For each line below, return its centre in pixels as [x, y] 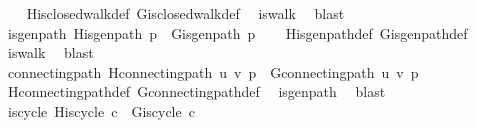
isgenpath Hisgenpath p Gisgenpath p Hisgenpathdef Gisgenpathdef [237, 32]
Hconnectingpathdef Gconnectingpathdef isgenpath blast [196, 91]
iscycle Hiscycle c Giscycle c [101, 110]
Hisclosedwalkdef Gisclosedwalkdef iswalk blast [185, 13]
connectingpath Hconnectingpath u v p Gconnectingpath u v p [213, 71]
